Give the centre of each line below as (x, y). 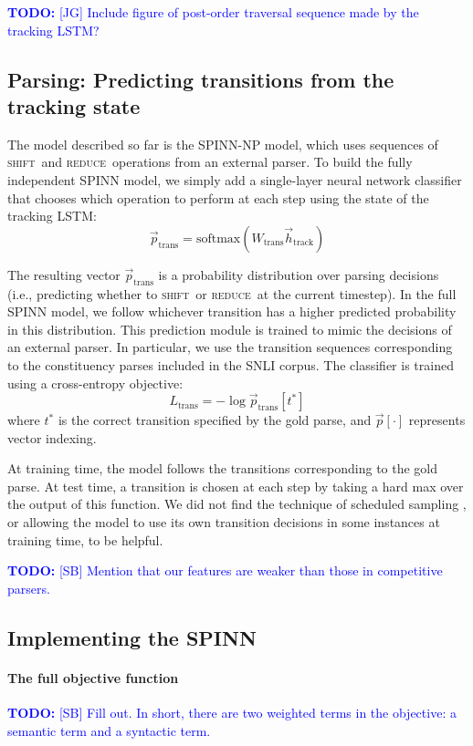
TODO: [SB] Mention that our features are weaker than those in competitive (225, 570)
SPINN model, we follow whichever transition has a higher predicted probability (232, 311)
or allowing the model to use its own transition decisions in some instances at (224, 522)
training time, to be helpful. (85, 539)
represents (437, 420)
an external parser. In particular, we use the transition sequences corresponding (230, 347)
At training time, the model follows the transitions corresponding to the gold (223, 468)
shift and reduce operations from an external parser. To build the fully (210, 162)
